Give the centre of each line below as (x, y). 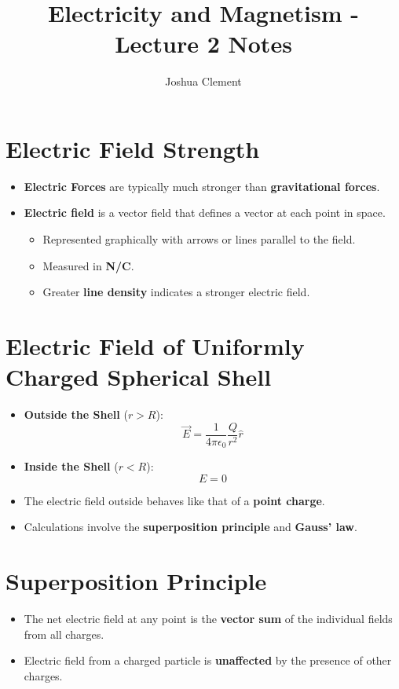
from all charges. (64, 634)
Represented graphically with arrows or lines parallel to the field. (199, 239)
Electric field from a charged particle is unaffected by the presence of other (208, 660)
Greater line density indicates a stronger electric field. (176, 292)
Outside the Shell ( (76, 414)
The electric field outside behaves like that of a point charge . (174, 500)
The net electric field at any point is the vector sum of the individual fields (208, 619)
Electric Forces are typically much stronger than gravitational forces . (202, 186)
